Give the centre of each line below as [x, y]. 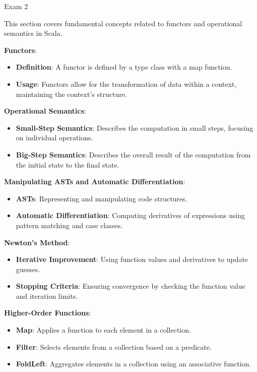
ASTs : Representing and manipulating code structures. [102, 198]
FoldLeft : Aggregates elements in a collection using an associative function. [134, 364]
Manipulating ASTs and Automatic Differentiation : [95, 181]
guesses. [28, 269]
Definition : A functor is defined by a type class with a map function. [124, 67]
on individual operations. [54, 138]
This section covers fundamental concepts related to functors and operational [123, 23]
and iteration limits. [47, 296]
